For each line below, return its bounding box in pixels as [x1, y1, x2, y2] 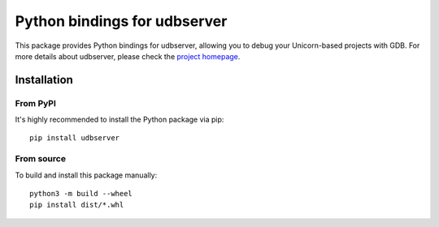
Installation [15, 73, 73, 87]
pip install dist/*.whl [29, 200, 124, 210]
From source [15, 153, 67, 165]
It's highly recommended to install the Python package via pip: [15, 114, 224, 125]
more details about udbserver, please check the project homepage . [15, 51, 241, 61]
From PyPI [15, 97, 57, 109]
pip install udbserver [29, 134, 120, 143]
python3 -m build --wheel [29, 189, 133, 199]
